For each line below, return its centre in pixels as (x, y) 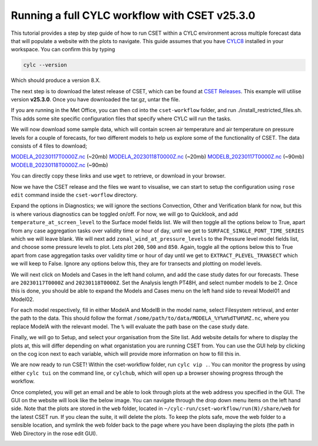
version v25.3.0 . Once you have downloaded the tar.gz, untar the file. (95, 100)
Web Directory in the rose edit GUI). (54, 433)
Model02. (23, 299)
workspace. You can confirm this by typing (63, 50)
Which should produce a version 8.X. (56, 80)
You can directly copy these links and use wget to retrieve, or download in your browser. (118, 176)
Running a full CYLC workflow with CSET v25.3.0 (133, 15)
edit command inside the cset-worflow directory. (74, 195)
